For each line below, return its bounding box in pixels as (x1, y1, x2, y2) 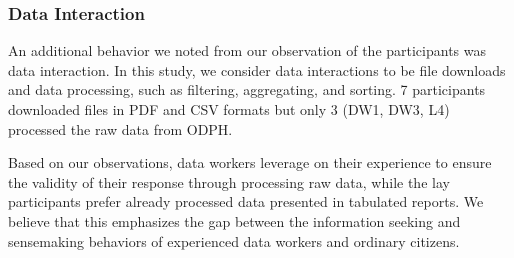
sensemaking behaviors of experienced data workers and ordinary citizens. (8, 230, 460, 251)
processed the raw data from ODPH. (8, 118, 233, 139)
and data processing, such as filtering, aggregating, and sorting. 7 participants (8, 79, 486, 100)
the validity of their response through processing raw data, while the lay (8, 171, 450, 192)
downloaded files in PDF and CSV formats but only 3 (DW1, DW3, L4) (8, 99, 450, 119)
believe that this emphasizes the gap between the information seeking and (8, 210, 461, 231)
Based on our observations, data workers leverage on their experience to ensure (8, 152, 492, 173)
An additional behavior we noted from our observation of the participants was (8, 40, 487, 61)
